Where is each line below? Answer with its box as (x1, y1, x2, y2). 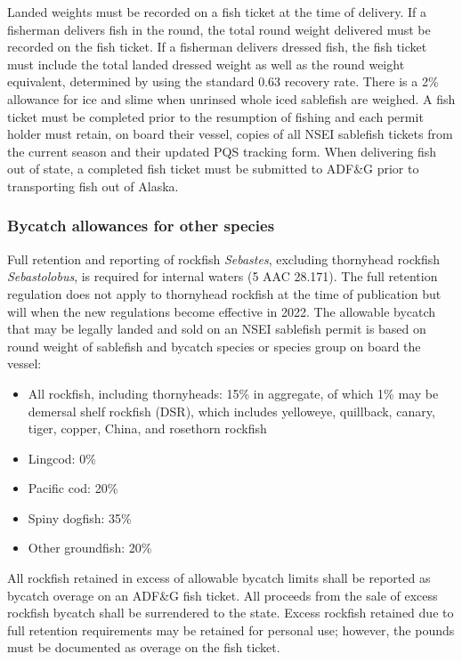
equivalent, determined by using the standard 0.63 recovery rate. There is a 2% (7, 72, 439, 91)
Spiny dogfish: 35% (28, 508, 132, 527)
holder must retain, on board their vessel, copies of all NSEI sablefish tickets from (7, 125, 453, 143)
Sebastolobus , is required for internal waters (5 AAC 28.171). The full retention (7, 267, 438, 286)
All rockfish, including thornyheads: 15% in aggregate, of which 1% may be (28, 383, 439, 402)
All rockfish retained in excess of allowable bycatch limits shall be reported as (7, 569, 431, 587)
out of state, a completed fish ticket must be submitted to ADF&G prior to (7, 159, 419, 178)
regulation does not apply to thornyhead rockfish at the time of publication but (7, 284, 442, 303)
